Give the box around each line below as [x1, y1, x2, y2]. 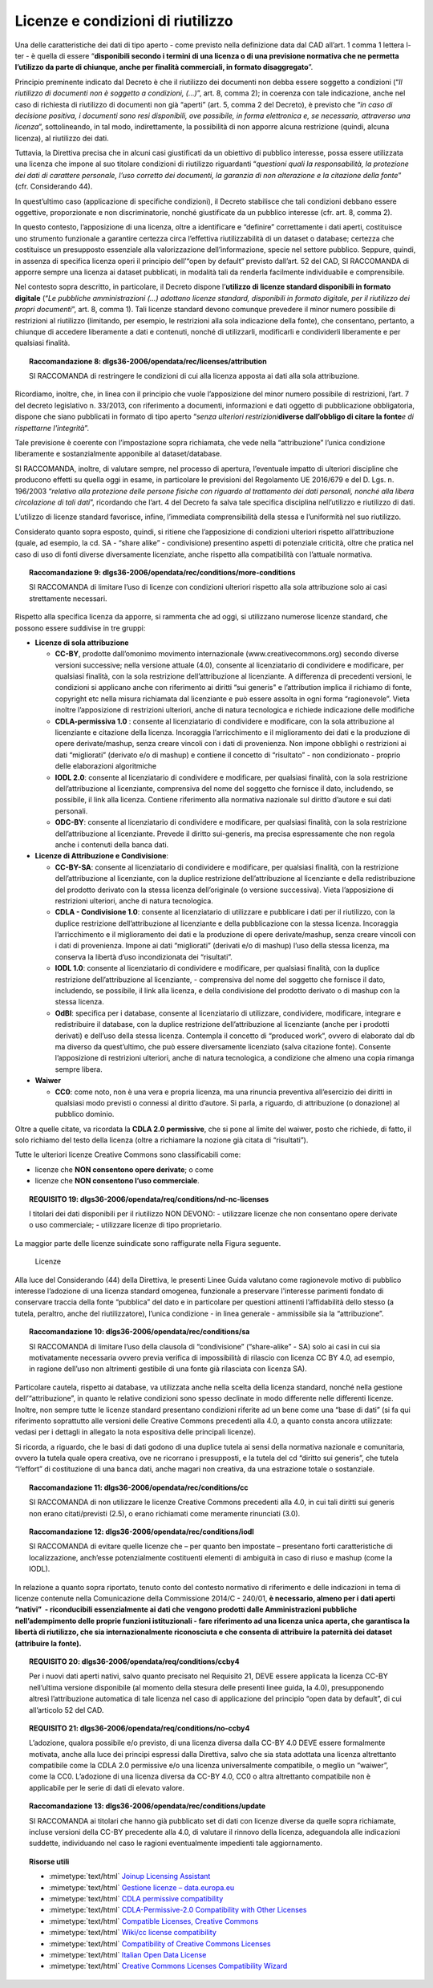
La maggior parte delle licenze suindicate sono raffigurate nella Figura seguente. [14, 1238, 281, 1248]
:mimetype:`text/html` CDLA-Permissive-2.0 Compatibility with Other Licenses [49, 1905, 307, 1915]
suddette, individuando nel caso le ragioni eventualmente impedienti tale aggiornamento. [29, 1838, 322, 1848]
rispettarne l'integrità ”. [14, 423, 90, 432]
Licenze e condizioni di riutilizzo [14, 12, 233, 30]
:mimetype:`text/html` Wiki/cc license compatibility [49, 1928, 216, 1937]
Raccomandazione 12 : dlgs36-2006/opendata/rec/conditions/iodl [29, 1527, 254, 1536]
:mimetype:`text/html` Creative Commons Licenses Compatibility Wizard [49, 1962, 288, 1971]
